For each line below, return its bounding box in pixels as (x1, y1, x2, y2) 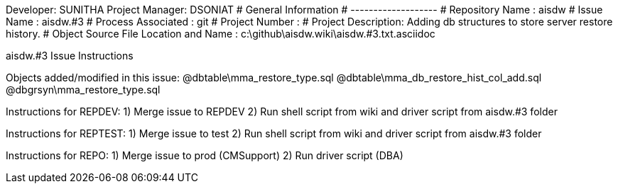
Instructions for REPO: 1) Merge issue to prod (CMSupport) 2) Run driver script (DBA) (6, 149, 403, 161)
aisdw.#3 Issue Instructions (6, 50, 134, 62)
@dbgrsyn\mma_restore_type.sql (6, 84, 161, 96)
